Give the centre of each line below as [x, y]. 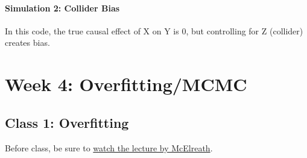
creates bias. [27, 43]
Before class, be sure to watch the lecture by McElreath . [109, 147]
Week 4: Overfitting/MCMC [126, 84]
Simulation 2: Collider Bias [62, 8]
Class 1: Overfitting [67, 122]
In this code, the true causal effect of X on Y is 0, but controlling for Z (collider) [154, 30]
